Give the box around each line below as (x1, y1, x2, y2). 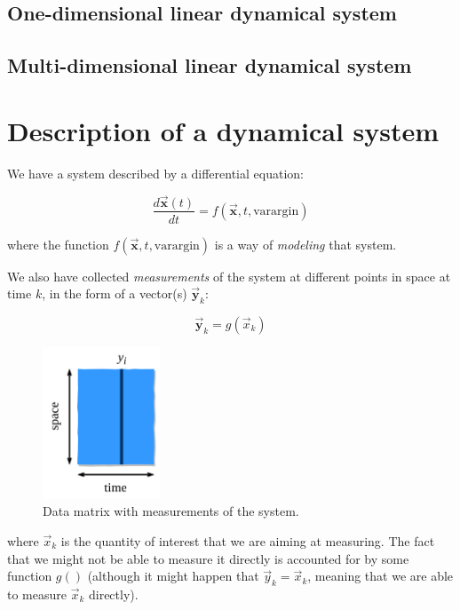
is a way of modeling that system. (214, 234, 397, 253)
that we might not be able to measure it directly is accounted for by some (7, 549, 409, 567)
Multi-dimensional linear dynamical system (7, 51, 412, 79)
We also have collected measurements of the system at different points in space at (7, 266, 451, 285)
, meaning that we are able (307, 566, 454, 585)
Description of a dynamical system (7, 112, 440, 148)
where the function (7, 234, 109, 253)
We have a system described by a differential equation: (7, 163, 304, 182)
